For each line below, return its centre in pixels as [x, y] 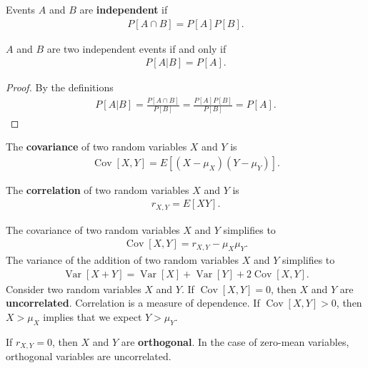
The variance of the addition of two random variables [123, 260]
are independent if [124, 9]
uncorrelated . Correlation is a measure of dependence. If [133, 303]
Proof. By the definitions [60, 87]
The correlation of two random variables [98, 189]
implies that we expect [93, 317]
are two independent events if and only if [136, 48]
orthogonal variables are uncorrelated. [89, 356]
